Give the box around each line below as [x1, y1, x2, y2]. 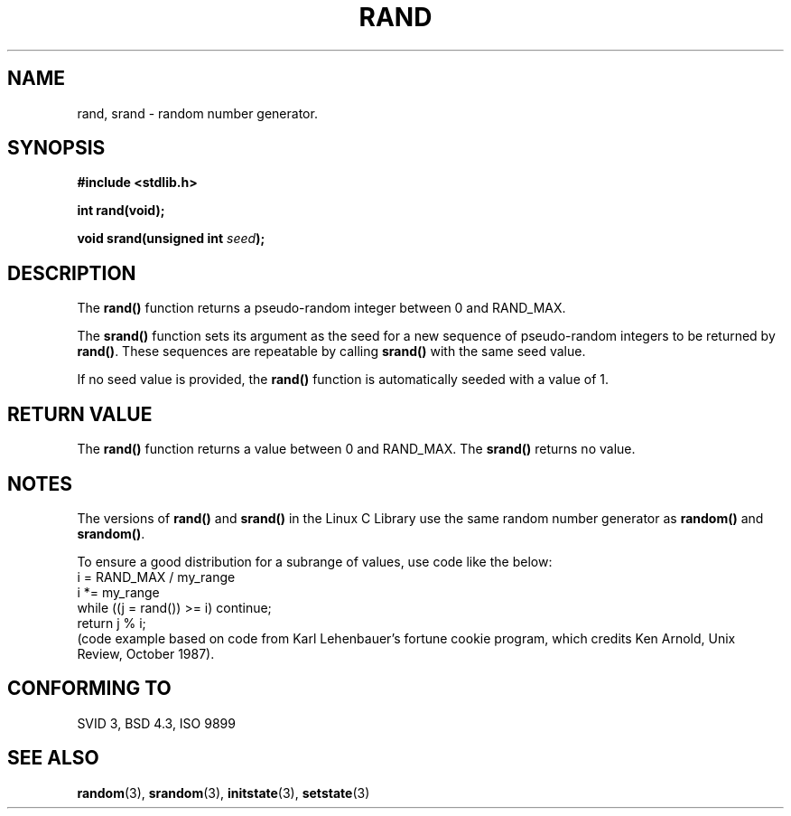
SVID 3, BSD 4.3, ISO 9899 [77, 715, 236, 731]
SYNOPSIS [7, 136, 106, 160]
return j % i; [77, 614, 146, 631]
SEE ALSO [7, 746, 99, 770]
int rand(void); [77, 202, 165, 219]
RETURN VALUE [7, 402, 153, 426]
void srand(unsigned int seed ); [77, 230, 265, 247]
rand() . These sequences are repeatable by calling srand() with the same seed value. [77, 343, 586, 360]
